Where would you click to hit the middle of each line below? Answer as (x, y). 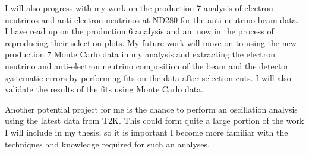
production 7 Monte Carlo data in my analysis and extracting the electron (140, 54)
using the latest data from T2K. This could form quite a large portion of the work (154, 121)
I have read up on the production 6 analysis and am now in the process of (139, 31)
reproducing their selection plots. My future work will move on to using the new (151, 42)
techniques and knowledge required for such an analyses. (107, 144)
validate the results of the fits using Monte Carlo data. (104, 89)
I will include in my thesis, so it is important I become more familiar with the (146, 132)
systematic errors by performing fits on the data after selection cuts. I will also (148, 77)
